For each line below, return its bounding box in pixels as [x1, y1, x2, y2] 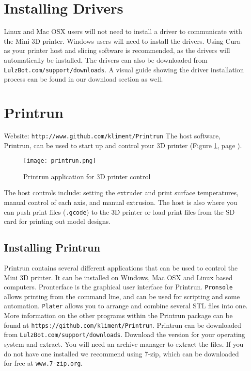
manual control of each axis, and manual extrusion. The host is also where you [4, 197, 237, 207]
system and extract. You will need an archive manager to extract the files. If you [4, 339, 244, 349]
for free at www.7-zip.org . [4, 358, 83, 368]
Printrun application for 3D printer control [23, 171, 151, 181]
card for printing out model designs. [4, 216, 111, 226]
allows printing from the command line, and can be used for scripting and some [4, 291, 240, 301]
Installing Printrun [4, 240, 100, 255]
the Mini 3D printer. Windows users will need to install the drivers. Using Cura [4, 35, 240, 46]
